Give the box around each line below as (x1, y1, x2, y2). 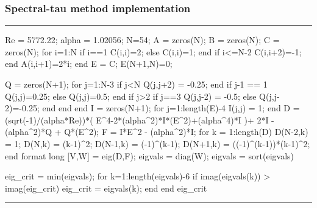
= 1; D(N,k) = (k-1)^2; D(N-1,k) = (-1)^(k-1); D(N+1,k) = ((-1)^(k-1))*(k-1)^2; (5, 137, 310, 150)
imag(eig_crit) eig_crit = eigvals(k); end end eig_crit (5, 181, 207, 194)
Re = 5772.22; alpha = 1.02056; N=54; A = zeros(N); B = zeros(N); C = (5, 33, 280, 46)
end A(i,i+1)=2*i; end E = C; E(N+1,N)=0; (5, 57, 173, 70)
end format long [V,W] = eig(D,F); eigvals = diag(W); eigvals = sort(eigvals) (5, 149, 294, 162)
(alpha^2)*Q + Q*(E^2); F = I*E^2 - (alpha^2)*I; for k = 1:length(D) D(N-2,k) (5, 125, 308, 138)
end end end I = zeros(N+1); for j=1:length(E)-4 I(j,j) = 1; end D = (42, 102, 300, 114)
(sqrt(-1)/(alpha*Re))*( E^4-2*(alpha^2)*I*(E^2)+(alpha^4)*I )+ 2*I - (5, 113, 274, 126)
